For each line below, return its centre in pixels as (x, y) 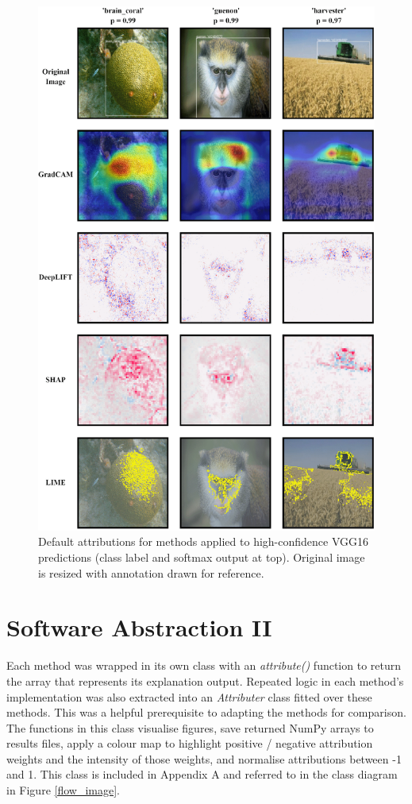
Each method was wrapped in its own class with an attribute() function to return (204, 665)
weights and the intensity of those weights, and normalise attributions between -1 (204, 758)
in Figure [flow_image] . (63, 790)
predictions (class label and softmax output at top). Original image (202, 557)
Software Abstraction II (139, 627)
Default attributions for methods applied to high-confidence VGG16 (204, 541)
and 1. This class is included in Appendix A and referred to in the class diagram (202, 774)
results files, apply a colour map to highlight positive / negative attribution (190, 743)
